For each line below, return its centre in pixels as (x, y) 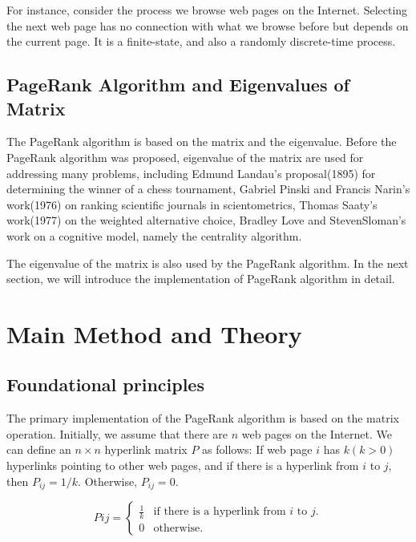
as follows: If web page (257, 449)
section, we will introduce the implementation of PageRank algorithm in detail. (201, 279)
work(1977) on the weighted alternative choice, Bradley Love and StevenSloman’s (206, 220)
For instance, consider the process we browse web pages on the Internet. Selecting (207, 10)
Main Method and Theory (154, 333)
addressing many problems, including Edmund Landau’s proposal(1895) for (191, 173)
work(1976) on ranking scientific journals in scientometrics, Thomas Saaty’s (192, 204)
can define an (39, 449)
